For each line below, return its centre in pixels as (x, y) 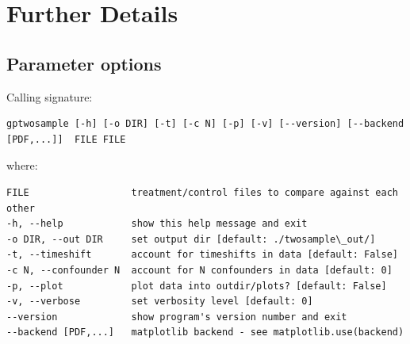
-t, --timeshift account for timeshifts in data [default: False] (202, 255)
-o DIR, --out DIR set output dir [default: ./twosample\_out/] (191, 239)
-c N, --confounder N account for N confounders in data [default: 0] (199, 270)
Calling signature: (50, 96)
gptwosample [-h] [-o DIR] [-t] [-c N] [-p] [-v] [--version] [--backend (205, 124)
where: (22, 165)
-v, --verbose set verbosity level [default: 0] (160, 302)
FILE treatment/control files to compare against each (202, 192)
